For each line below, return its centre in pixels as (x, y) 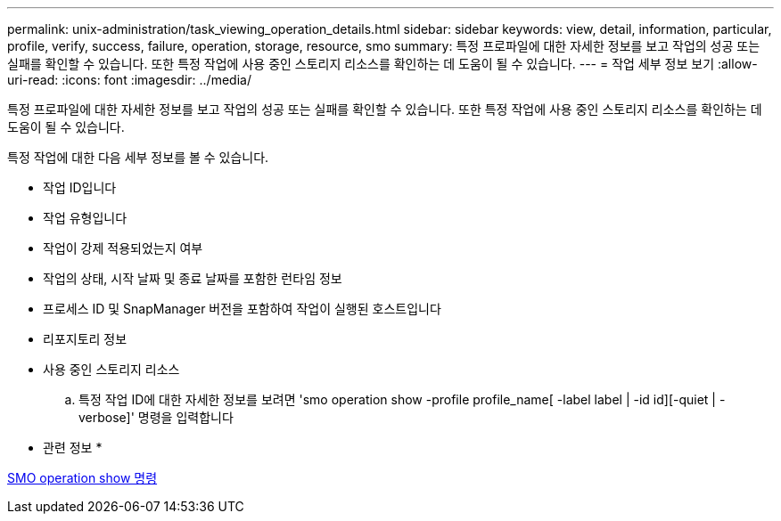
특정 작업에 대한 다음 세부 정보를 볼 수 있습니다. (138, 157)
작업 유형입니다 (85, 218)
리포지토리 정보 (85, 339)
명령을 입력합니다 (185, 417)
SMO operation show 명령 (82, 478)
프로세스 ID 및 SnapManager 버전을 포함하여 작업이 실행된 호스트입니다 (242, 309)
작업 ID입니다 (80, 187)
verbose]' (107, 417)
